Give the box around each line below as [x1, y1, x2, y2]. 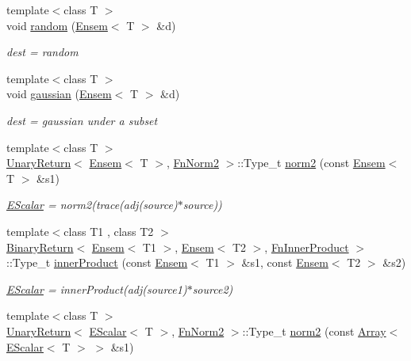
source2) [192, 280, 233, 297]
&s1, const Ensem [241, 254, 328, 271]
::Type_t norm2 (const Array [242, 322, 386, 339]
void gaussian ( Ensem [6, 85, 112, 102]
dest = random [6, 44, 79, 60]
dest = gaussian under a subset [6, 112, 158, 128]
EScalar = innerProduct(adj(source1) [6, 280, 187, 297]
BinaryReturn [6, 238, 74, 255]
